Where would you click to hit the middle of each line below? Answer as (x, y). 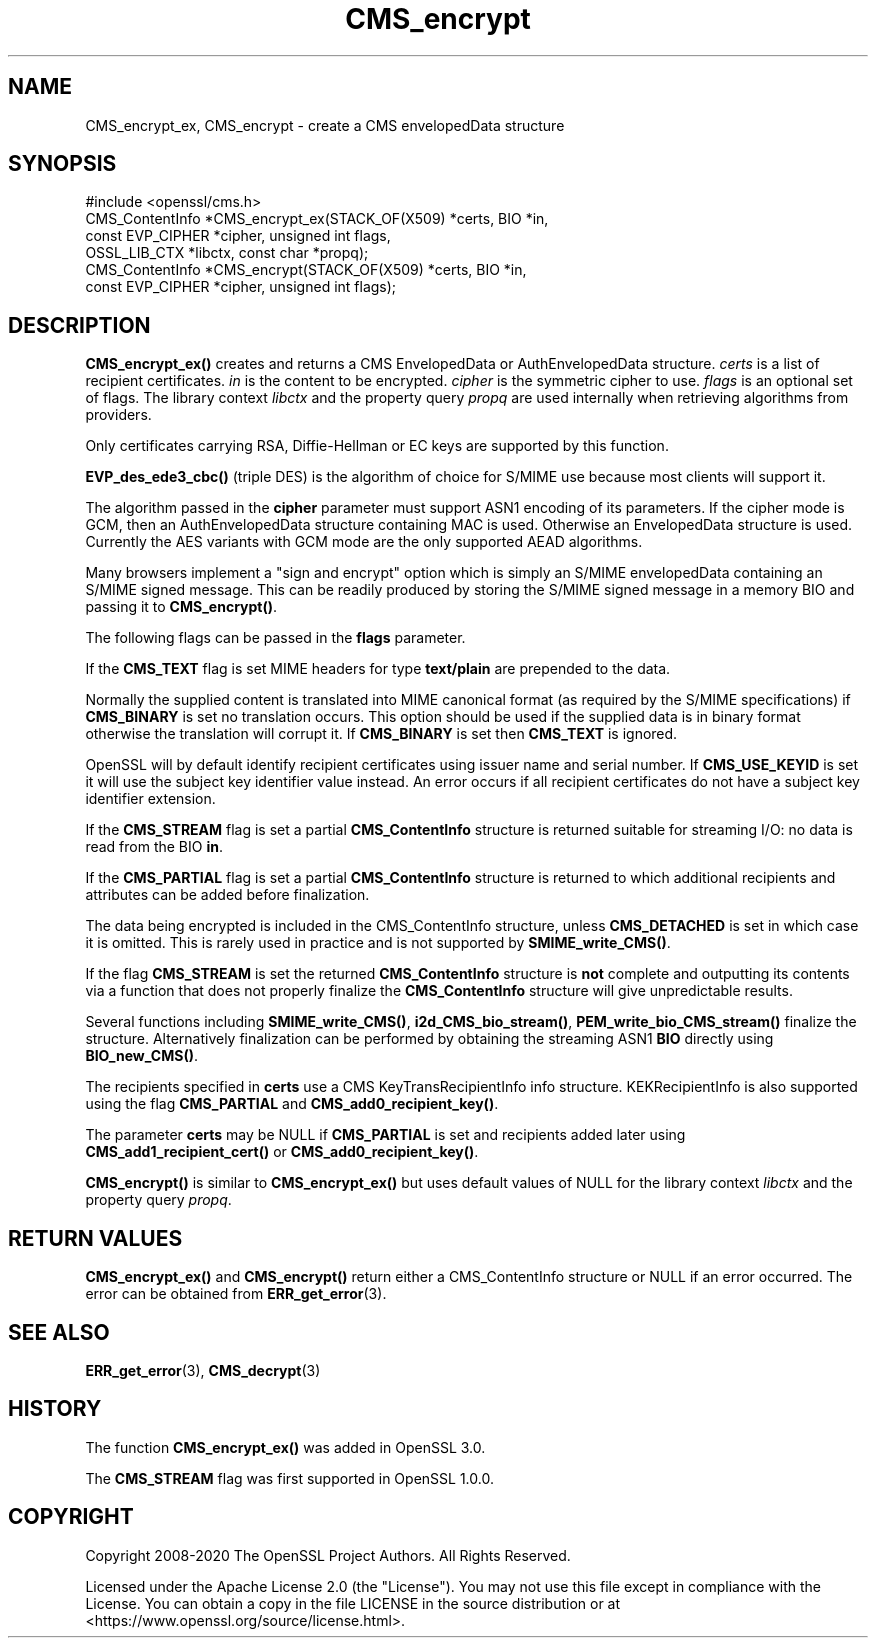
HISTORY (55, 1409)
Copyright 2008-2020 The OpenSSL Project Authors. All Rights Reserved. (328, 1555)
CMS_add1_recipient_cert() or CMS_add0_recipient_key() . (282, 1152)
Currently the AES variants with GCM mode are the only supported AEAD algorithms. (364, 542)
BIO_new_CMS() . (141, 1056)
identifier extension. (150, 799)
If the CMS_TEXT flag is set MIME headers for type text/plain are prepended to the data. (378, 669)
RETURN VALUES (95, 1238)
